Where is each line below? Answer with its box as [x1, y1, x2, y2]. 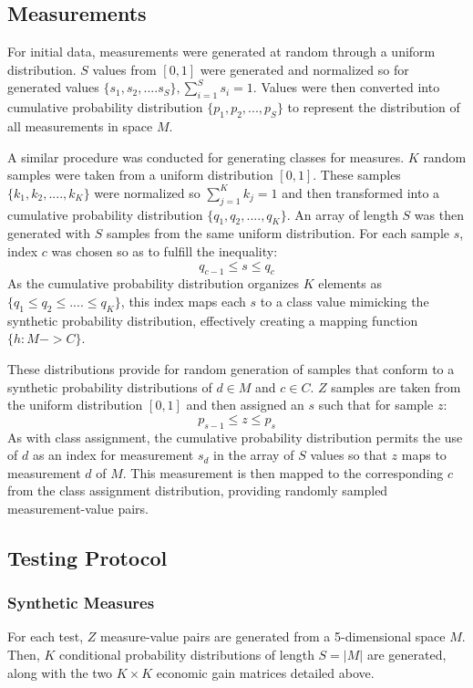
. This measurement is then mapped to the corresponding [122, 463, 444, 482]
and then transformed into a [282, 182, 440, 202]
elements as [318, 274, 383, 293]
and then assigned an [186, 395, 304, 414]
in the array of [213, 445, 294, 464]
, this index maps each [120, 291, 246, 310]
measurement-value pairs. [7, 498, 149, 517]
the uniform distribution [7, 395, 143, 414]
